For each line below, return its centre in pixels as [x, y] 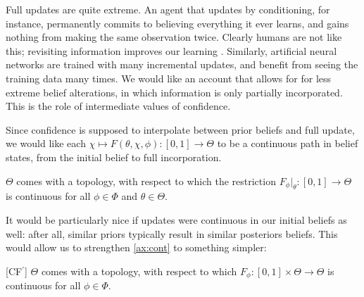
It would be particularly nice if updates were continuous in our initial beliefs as [176, 219]
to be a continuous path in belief [288, 143]
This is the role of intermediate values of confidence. [118, 106]
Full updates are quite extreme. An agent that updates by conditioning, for [168, 9]
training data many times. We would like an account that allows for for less [169, 78]
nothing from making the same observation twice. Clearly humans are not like [174, 37]
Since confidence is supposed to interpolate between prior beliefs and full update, [180, 129]
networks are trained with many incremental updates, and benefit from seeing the [182, 64]
